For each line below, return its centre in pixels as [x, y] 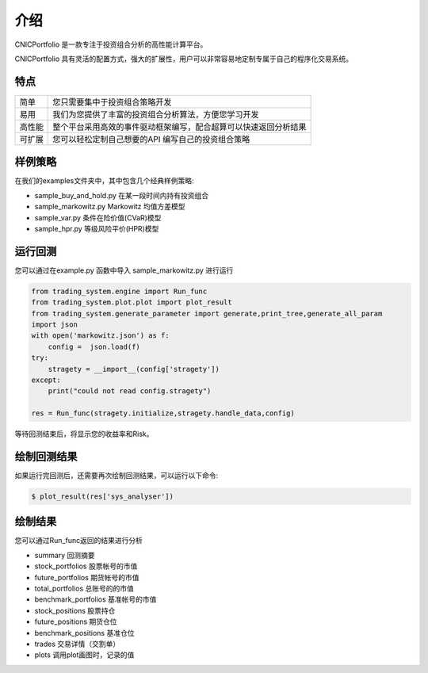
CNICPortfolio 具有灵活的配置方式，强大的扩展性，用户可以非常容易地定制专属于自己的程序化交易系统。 [184, 59]
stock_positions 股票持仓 [75, 610]
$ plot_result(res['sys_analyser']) [103, 496]
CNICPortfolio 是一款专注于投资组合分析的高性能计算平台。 [111, 44]
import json [55, 324]
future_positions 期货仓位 [76, 621]
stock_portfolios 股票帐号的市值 [86, 566]
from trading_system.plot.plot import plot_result [132, 302]
